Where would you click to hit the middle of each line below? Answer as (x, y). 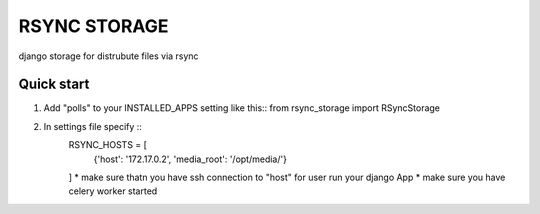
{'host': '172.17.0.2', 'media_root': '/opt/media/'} (190, 159)
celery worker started (113, 191)
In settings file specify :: (92, 126)
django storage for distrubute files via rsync (108, 56)
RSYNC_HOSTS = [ (107, 145)
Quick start (54, 84)
